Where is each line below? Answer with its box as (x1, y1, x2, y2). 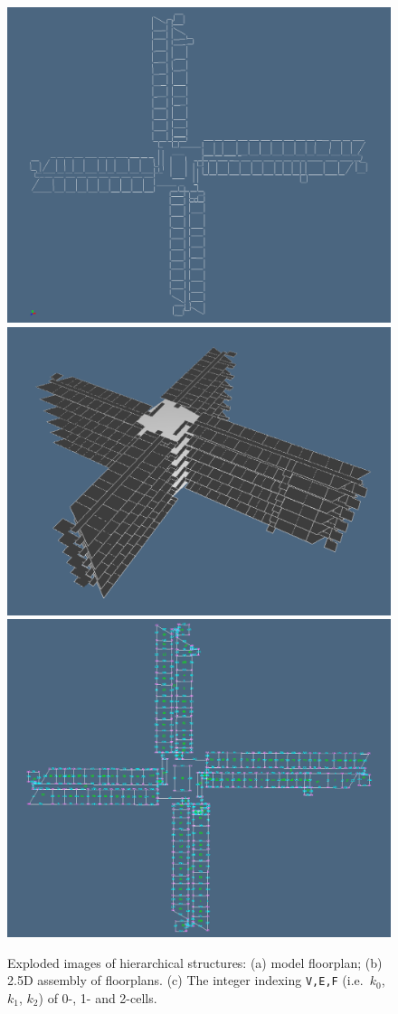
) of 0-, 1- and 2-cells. (38, 988, 157, 1007)
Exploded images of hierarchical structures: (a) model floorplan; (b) (7, 953, 383, 972)
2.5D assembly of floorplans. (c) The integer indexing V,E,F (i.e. (7, 971, 364, 990)
